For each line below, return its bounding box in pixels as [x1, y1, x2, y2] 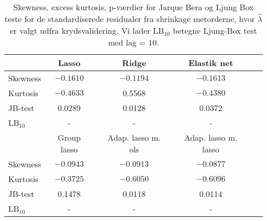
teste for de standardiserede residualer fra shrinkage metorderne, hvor [5, 13, 255, 25]
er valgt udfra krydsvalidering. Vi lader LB [10, 25, 164, 36]
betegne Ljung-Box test [173, 25, 257, 36]
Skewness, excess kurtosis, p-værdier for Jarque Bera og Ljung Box [13, 1, 254, 13]
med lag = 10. [108, 36, 159, 48]
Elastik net [188, 57, 234, 69]
